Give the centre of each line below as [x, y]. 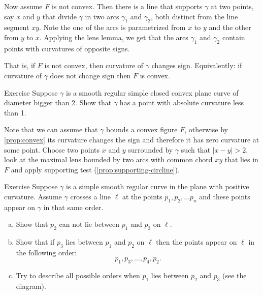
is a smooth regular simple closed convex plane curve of [152, 92]
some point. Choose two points [52, 149]
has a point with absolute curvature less [182, 102]
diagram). [31, 286]
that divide [59, 16]
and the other [230, 27]
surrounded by [151, 149]
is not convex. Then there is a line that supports [127, 6]
